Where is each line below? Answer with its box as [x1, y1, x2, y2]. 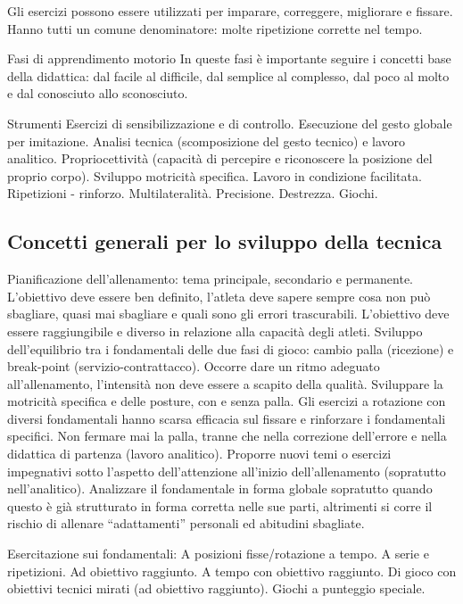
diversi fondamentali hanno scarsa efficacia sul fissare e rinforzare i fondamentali [7, 409, 446, 427]
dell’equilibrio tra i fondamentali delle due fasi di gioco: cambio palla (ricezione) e [7, 339, 454, 358]
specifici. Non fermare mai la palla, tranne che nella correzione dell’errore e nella [7, 426, 447, 445]
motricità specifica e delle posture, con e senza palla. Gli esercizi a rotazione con [7, 392, 446, 410]
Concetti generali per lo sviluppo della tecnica [7, 228, 442, 255]
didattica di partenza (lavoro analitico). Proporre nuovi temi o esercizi [7, 444, 392, 463]
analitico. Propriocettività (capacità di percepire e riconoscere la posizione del [7, 149, 433, 168]
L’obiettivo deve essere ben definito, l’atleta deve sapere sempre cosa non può [7, 286, 431, 305]
